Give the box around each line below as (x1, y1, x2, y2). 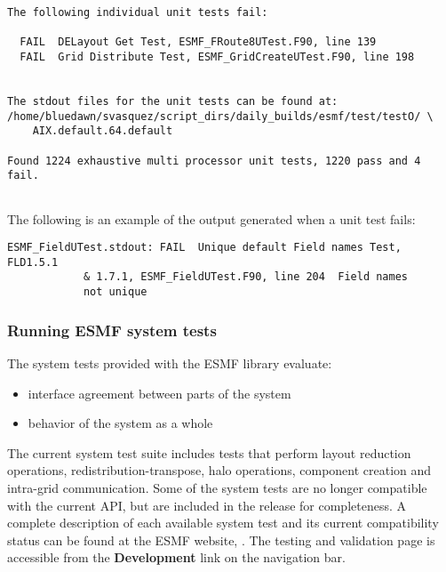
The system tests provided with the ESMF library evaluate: (7, 353, 332, 372)
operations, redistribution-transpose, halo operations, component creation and (7, 461, 432, 479)
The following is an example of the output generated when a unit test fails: (7, 209, 416, 228)
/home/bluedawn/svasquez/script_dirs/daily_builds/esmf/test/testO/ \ (7, 109, 434, 123)
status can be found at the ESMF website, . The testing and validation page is (7, 530, 435, 549)
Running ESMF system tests (7, 318, 217, 341)
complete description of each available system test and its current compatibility (7, 513, 439, 532)
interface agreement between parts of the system (28, 383, 291, 402)
